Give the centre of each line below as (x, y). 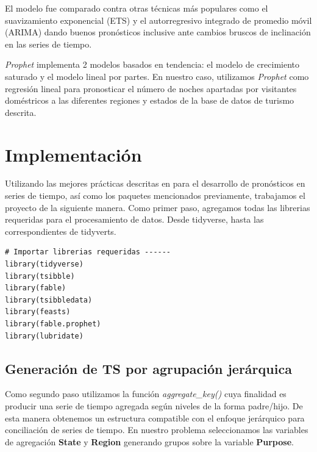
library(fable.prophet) (53, 324)
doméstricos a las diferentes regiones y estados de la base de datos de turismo (150, 100)
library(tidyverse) (44, 264)
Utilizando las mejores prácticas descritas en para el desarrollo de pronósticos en (155, 183)
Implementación (73, 154)
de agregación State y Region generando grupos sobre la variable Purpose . (149, 441)
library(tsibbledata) (49, 300)
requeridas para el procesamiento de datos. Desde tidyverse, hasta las (134, 219)
